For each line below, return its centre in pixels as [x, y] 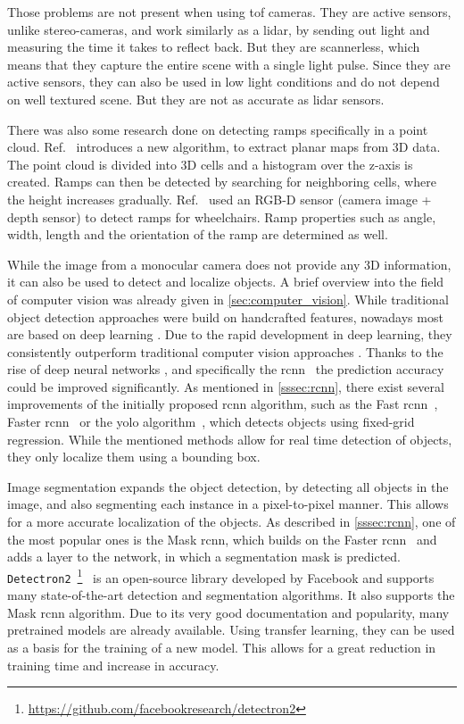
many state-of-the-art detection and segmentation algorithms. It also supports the [231, 595]
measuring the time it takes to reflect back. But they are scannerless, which [214, 47]
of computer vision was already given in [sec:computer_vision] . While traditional [228, 299]
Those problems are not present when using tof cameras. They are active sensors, [229, 12]
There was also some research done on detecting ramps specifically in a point [218, 129]
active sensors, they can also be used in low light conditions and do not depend [224, 82]
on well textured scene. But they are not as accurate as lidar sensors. [196, 99]
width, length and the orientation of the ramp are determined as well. [198, 234]
